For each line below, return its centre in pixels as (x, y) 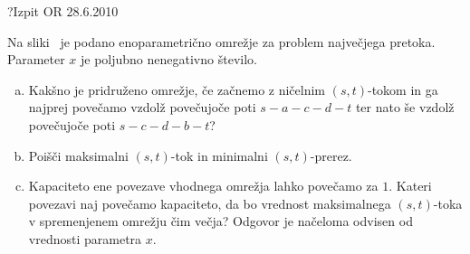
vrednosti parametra (85, 238)
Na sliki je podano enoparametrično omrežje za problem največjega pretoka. (221, 41)
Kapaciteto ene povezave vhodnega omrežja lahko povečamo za (203, 186)
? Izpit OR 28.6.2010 (63, 11)
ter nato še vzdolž (405, 107)
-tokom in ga (403, 89)
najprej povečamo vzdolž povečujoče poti (142, 107)
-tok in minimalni (219, 155)
